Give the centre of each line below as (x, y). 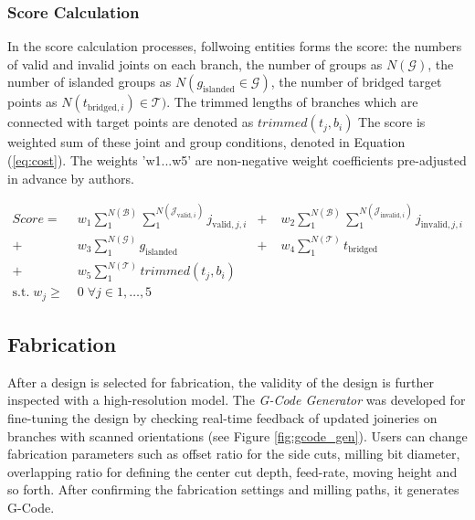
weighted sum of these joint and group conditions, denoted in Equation (206, 142)
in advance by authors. (71, 178)
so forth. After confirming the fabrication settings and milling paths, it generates (233, 489)
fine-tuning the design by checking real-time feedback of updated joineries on (222, 418)
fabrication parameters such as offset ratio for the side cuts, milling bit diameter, (234, 454)
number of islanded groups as (90, 82)
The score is (392, 122)
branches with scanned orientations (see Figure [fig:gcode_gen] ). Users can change (237, 435)
